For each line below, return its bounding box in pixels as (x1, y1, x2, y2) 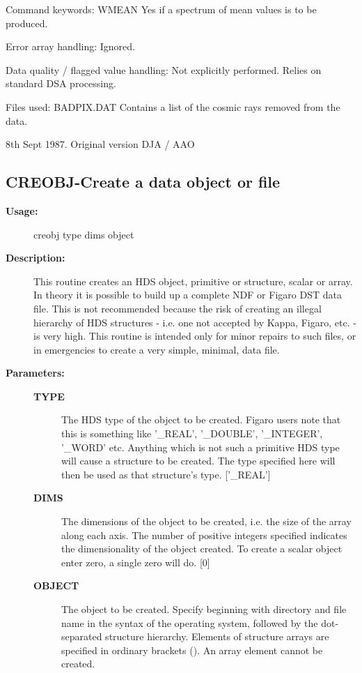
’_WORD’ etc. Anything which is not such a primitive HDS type (61, 439, 340, 454)
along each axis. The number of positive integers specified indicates (61, 527, 347, 542)
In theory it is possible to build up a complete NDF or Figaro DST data (33, 287, 342, 302)
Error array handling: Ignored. (6, 39, 135, 54)
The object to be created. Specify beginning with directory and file (61, 602, 347, 617)
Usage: (6, 203, 38, 218)
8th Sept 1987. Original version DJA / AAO (6, 137, 195, 151)
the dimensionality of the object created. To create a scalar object (61, 541, 343, 556)
